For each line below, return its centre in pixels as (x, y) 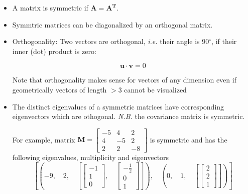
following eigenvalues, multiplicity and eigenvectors (91, 157)
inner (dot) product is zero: (54, 51)
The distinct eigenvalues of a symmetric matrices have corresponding (118, 106)
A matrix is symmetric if (50, 7)
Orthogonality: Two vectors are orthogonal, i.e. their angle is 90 (111, 41)
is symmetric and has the (189, 139)
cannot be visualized (155, 89)
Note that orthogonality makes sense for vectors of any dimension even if (124, 80)
